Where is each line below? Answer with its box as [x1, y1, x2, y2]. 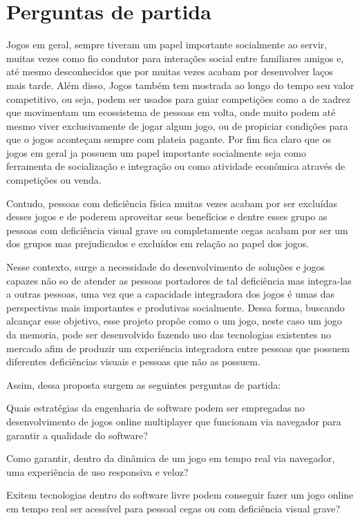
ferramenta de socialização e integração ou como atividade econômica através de [6, 159, 345, 173]
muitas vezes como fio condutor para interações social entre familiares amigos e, [6, 50, 344, 65]
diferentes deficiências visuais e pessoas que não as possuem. [6, 354, 260, 369]
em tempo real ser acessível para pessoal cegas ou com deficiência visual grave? [6, 501, 341, 515]
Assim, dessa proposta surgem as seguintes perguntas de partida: [6, 377, 281, 392]
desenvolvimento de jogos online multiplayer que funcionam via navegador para [6, 414, 341, 428]
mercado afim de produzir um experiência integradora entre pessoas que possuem [6, 340, 350, 355]
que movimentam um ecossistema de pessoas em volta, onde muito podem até [6, 105, 336, 119]
